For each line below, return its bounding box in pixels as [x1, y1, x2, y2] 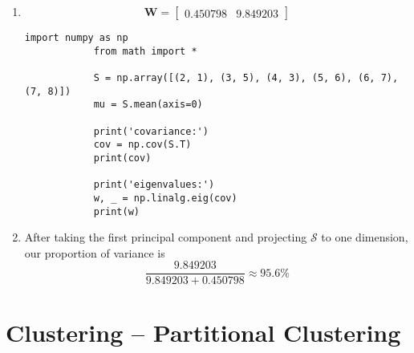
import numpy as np [24, 32, 128, 43]
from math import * [93, 45, 197, 57]
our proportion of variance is [24, 244, 165, 261]
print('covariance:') [93, 125, 209, 137]
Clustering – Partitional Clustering [6, 315, 401, 348]
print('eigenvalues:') [93, 179, 215, 191]
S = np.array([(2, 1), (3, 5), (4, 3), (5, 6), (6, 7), [93, 71, 399, 83]
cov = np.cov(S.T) [93, 139, 192, 151]
